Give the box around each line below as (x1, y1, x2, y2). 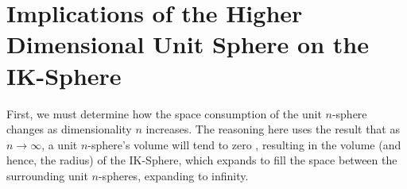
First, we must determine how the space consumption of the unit (6, 105, 322, 121)
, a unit (41, 136, 78, 152)
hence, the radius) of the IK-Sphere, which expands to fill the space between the (6, 152, 397, 168)
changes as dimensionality (6, 121, 132, 137)
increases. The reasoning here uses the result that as (145, 121, 400, 137)
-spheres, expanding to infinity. (98, 167, 249, 183)
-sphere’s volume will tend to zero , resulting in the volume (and (87, 136, 401, 152)
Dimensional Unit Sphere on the (6, 28, 369, 60)
